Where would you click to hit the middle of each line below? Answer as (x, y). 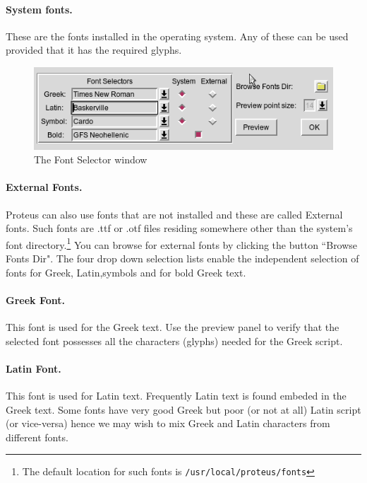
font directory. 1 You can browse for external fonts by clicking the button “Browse (182, 243)
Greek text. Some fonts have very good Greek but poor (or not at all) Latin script (183, 409)
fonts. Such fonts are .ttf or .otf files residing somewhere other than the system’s (179, 228)
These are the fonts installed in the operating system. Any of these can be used (177, 36)
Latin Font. (34, 368)
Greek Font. (35, 299)
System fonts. (39, 9)
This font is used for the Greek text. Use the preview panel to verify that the (173, 327)
